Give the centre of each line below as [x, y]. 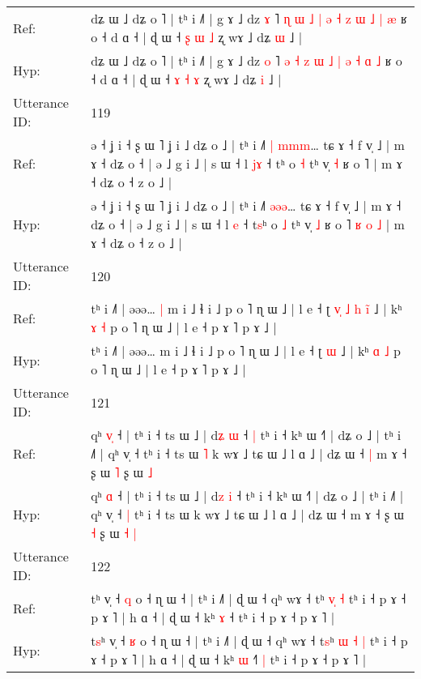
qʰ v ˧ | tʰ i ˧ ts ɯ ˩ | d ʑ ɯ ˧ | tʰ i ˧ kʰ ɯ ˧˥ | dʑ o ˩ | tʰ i [246, 435]
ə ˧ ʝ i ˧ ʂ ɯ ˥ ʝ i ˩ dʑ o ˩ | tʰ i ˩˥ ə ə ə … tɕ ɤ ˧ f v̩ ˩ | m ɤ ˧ [246, 205]
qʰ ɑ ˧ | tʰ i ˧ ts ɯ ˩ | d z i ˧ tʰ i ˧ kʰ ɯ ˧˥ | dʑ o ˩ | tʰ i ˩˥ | [247, 495]
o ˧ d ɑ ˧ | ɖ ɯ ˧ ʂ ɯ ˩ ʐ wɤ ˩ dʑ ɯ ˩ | [197, 37]
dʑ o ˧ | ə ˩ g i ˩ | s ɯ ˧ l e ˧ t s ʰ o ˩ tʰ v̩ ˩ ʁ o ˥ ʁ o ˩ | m [248, 224]
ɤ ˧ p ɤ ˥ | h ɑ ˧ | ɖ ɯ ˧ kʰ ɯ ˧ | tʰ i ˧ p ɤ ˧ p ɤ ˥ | [229, 659]
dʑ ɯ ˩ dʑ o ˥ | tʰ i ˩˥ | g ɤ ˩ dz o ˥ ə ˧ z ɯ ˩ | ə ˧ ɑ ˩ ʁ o [247, 60]
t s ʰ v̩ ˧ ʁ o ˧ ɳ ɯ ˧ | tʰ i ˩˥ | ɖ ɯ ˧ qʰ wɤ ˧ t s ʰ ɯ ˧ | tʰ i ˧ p [249, 641]
